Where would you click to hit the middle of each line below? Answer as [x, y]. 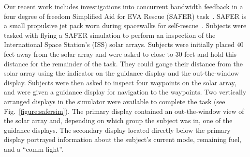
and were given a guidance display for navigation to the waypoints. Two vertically [125, 92]
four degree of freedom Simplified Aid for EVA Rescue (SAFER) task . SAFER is [125, 16]
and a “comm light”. [34, 149]
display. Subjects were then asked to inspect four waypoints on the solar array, [120, 82]
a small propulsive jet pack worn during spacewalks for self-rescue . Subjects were [125, 25]
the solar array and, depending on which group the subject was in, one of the [118, 120]
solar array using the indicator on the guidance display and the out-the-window [122, 73]
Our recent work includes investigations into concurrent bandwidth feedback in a [124, 6]
